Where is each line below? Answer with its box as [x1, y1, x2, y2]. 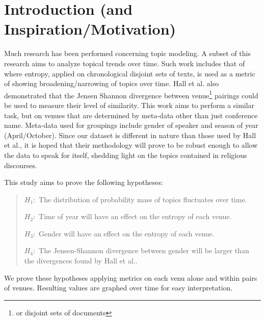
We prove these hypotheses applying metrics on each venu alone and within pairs [4, 272, 257, 283]
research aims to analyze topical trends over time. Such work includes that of [4, 58, 245, 68]
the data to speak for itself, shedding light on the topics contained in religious [4, 149, 247, 160]
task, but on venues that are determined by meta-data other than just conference [4, 110, 258, 120]
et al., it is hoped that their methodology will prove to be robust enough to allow [4, 140, 258, 150]
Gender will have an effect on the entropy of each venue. [39, 228, 215, 238]
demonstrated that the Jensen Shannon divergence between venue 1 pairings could [4, 88, 258, 100]
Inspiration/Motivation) [4, 18, 176, 39]
